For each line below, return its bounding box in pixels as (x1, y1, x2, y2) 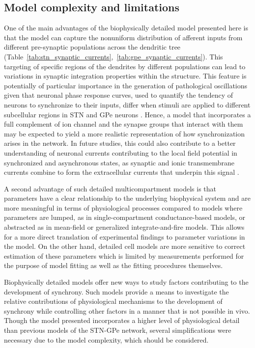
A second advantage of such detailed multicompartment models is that (4, 183, 216, 193)
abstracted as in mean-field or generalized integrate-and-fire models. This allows (4, 222, 245, 232)
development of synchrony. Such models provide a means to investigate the (4, 286, 229, 296)
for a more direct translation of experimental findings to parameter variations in (4, 231, 245, 241)
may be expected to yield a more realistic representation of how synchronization (4, 128, 245, 138)
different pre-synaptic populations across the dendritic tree (4, 42, 181, 52)
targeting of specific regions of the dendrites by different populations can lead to (4, 61, 246, 71)
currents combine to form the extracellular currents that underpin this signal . (4, 167, 239, 177)
